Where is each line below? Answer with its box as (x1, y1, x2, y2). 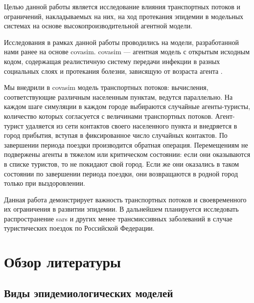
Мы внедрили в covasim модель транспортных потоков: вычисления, (4, 82, 208, 92)
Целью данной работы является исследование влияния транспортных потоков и (4, 1, 241, 11)
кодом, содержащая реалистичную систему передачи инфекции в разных (4, 56, 220, 66)
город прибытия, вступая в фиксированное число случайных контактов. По (4, 130, 228, 140)
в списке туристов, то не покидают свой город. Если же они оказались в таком (4, 158, 239, 169)
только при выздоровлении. (4, 178, 85, 188)
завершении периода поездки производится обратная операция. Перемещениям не (4, 139, 248, 150)
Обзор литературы (4, 252, 121, 272)
